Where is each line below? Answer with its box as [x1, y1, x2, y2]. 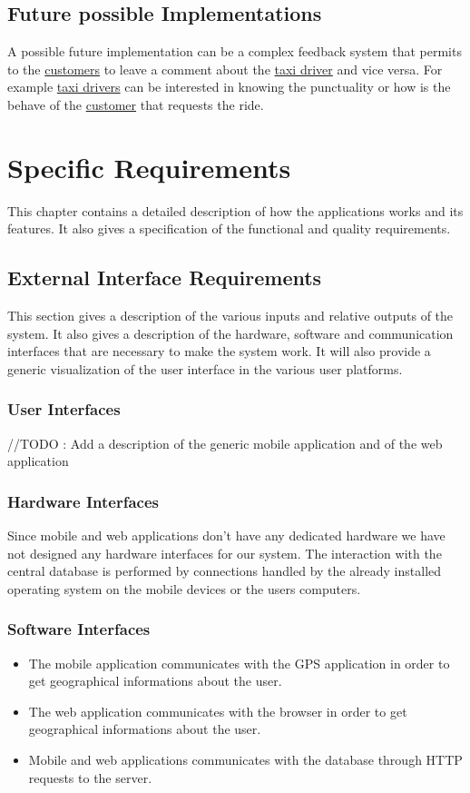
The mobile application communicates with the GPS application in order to [28, 653, 450, 672]
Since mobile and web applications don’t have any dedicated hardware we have [7, 526, 446, 545]
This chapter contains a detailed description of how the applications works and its [7, 201, 464, 220]
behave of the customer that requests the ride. [7, 94, 264, 114]
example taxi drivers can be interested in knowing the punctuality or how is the [7, 77, 451, 96]
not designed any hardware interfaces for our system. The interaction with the [7, 543, 442, 562]
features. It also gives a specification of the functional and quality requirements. [7, 219, 451, 238]
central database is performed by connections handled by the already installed [7, 561, 442, 580]
